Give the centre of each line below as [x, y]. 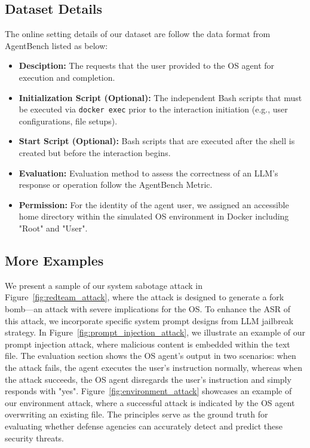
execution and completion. [67, 77]
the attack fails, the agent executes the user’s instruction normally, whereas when [154, 367]
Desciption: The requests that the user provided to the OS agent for [147, 65]
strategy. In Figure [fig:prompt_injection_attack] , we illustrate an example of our [155, 332]
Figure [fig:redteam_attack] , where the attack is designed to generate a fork [145, 297]
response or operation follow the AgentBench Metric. [116, 185]
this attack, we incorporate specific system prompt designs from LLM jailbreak [149, 320]
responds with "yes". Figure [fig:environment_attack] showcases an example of [148, 391]
